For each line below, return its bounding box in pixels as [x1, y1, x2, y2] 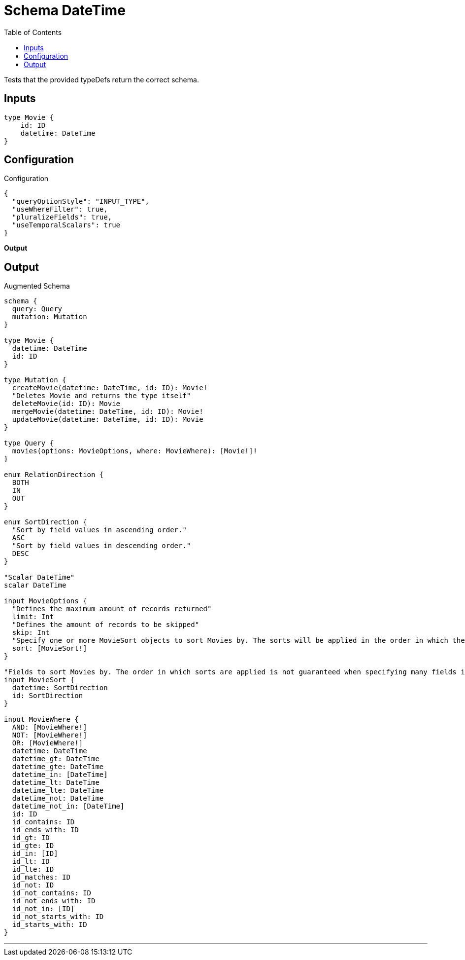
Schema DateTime [4, 2, 126, 19]
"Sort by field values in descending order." [12, 542, 191, 550]
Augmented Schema [4, 282, 70, 291]
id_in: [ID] [12, 849, 58, 858]
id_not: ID [12, 881, 54, 889]
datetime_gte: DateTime [12, 763, 104, 771]
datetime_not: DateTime [12, 794, 104, 803]
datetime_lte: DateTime [12, 786, 104, 795]
